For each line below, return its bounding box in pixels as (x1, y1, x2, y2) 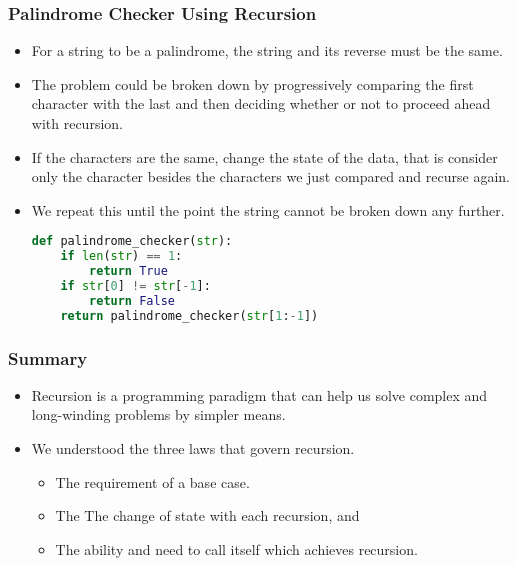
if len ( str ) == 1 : (60, 249, 183, 264)
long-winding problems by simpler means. (31, 404, 286, 425)
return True (89, 264, 168, 279)
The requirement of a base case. (55, 471, 250, 492)
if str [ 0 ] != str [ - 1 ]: (60, 279, 211, 293)
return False (89, 293, 175, 308)
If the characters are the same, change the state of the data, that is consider (31, 146, 498, 167)
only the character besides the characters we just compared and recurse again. (31, 166, 510, 187)
